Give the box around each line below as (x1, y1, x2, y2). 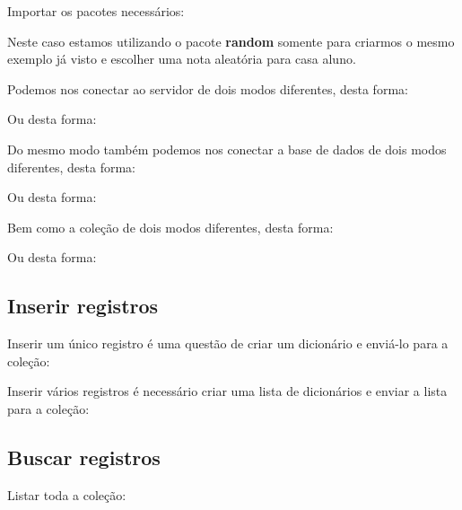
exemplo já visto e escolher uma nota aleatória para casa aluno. (7, 49, 356, 68)
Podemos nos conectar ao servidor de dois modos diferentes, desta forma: (7, 79, 408, 98)
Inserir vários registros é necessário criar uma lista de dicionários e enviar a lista (7, 382, 448, 400)
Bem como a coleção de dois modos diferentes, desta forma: (7, 217, 334, 236)
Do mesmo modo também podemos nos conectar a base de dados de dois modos (7, 139, 447, 158)
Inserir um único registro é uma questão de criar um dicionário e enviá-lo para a (7, 334, 449, 353)
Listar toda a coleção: (7, 485, 126, 504)
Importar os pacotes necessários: (7, 2, 185, 20)
